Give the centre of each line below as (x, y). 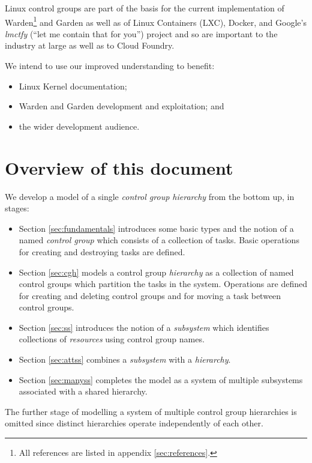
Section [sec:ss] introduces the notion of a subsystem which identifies (144, 327)
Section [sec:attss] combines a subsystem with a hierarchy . (125, 359)
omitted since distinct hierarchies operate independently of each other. (134, 423)
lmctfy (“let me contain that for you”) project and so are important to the (141, 33)
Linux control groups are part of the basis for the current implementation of (145, 8)
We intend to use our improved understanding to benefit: (110, 66)
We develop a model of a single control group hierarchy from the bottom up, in (150, 196)
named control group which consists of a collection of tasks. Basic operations (159, 240)
